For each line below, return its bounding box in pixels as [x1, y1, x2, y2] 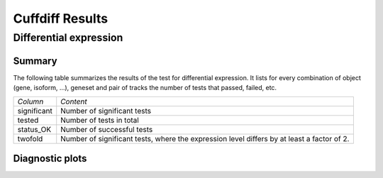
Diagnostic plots [13, 152, 87, 165]
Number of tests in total [60, 115, 140, 125]
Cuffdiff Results [13, 11, 109, 26]
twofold [17, 133, 43, 143]
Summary [13, 55, 57, 67]
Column [17, 96, 44, 106]
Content [60, 96, 88, 106]
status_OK [17, 124, 52, 134]
